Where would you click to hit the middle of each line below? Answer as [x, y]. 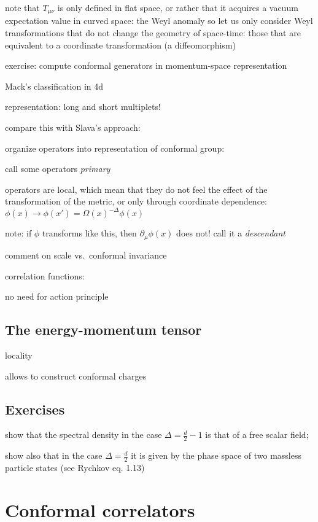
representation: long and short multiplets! [83, 107]
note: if [18, 233]
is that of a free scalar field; [257, 434]
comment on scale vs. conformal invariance [86, 255]
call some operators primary [58, 169]
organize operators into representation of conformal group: [115, 148]
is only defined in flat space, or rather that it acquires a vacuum [178, 7]
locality [19, 355]
